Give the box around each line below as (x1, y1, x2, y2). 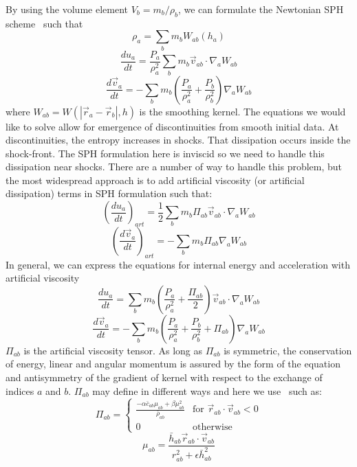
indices (6, 383, 34, 398)
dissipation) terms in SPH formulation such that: (6, 186, 213, 201)
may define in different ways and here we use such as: (92, 383, 322, 398)
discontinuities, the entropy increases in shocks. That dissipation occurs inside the (6, 133, 351, 147)
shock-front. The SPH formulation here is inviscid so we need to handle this (6, 146, 325, 160)
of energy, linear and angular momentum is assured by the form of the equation (6, 356, 340, 371)
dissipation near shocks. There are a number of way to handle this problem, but (6, 159, 343, 174)
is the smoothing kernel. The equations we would (139, 104, 346, 118)
